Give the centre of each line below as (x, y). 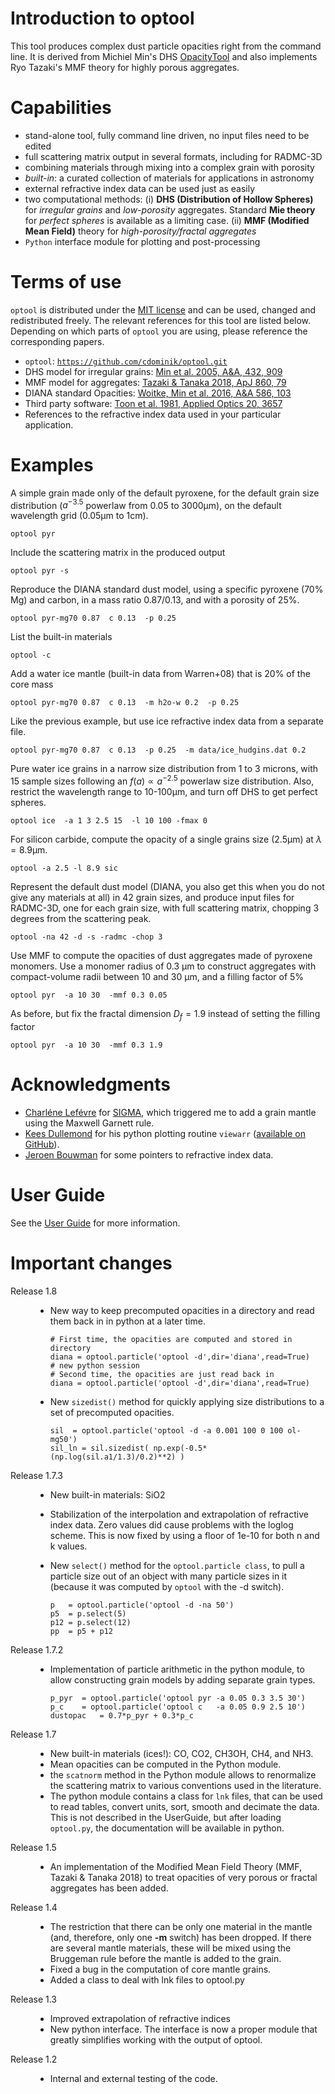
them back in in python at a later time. (127, 1321)
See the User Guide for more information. (95, 1223)
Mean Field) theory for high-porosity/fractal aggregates (140, 231)
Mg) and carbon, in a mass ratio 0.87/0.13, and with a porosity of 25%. (155, 600)
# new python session (94, 1365)
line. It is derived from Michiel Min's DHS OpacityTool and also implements (164, 56)
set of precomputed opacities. (112, 1412)
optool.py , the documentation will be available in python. (167, 1828)
